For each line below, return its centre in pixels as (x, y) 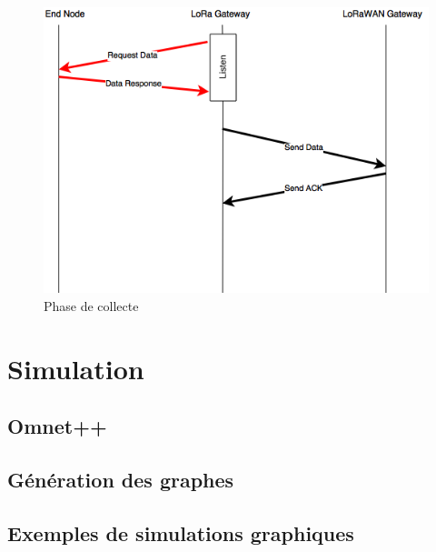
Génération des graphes (121, 480)
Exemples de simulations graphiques (181, 532)
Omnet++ (57, 426)
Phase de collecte (91, 305)
